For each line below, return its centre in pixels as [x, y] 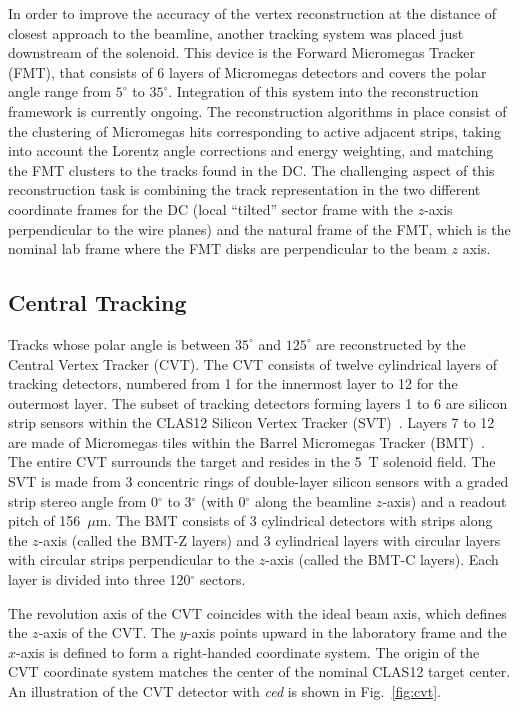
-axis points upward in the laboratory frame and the [346, 632]
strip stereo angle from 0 [83, 500]
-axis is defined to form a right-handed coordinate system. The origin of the [248, 651]
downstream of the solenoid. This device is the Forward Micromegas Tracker [242, 52]
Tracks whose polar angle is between [119, 343]
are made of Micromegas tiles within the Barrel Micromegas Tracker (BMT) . [246, 441]
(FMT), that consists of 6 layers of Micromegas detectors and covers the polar [247, 71]
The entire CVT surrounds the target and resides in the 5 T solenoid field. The [252, 461]
